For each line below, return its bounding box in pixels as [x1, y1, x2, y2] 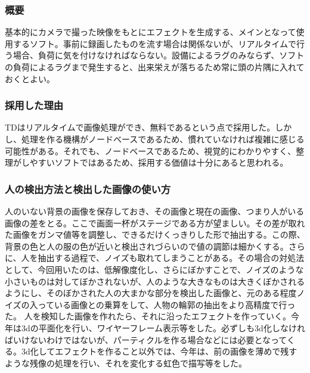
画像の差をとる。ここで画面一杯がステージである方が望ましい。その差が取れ [5, 216, 305, 229]
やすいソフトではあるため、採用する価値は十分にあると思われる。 [29, 156, 289, 169]
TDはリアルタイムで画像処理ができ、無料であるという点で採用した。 [5, 121, 275, 133]
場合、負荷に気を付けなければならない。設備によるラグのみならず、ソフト [13, 49, 305, 61]
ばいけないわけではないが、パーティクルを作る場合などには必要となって [5, 333, 287, 346]
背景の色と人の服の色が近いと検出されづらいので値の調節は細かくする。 [5, 240, 289, 252]
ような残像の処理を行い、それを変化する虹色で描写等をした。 [5, 356, 247, 369]
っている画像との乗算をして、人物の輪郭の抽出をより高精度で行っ [38, 298, 296, 310]
